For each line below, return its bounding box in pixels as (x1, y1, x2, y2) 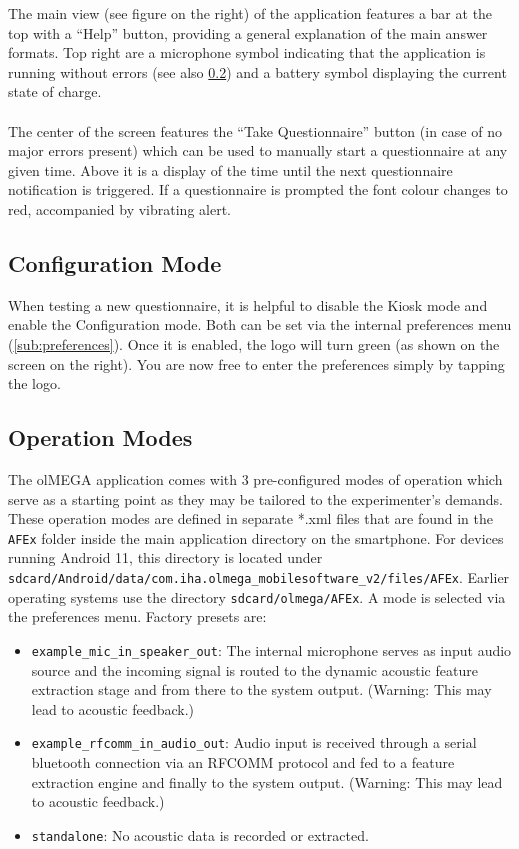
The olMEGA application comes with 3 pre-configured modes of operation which (8, 468, 503, 489)
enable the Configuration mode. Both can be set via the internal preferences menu (8, 314, 512, 335)
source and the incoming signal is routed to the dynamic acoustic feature (31, 659, 478, 680)
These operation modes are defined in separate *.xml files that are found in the (8, 508, 494, 529)
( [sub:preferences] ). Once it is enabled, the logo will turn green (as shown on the (8, 333, 500, 354)
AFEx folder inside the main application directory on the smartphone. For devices (8, 527, 504, 548)
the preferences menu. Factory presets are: (8, 606, 267, 627)
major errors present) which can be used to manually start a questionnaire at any (8, 140, 508, 161)
